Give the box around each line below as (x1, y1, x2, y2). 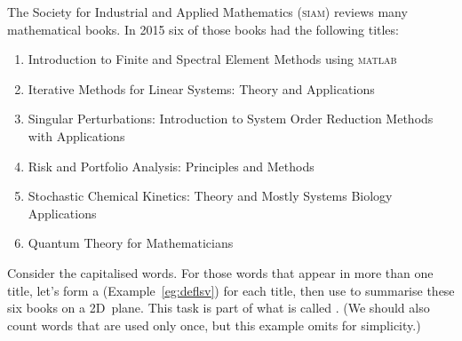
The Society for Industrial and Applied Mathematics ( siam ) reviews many (7, 3, 408, 20)
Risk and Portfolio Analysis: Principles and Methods (28, 156, 315, 175)
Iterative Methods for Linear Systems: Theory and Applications (28, 79, 375, 98)
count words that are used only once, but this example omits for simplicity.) (7, 315, 421, 334)
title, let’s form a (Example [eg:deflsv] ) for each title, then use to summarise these (7, 281, 455, 299)
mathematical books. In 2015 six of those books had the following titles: (7, 20, 399, 38)
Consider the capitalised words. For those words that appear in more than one (7, 263, 434, 282)
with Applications (28, 126, 125, 145)
